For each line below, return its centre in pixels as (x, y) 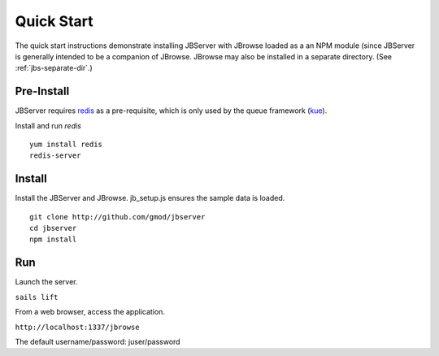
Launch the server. (46, 282)
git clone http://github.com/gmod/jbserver (117, 217)
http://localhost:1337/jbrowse (77, 327)
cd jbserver (53, 228)
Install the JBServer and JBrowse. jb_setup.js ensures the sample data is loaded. (150, 198)
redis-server (55, 156)
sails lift (37, 297)
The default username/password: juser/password (98, 341)
